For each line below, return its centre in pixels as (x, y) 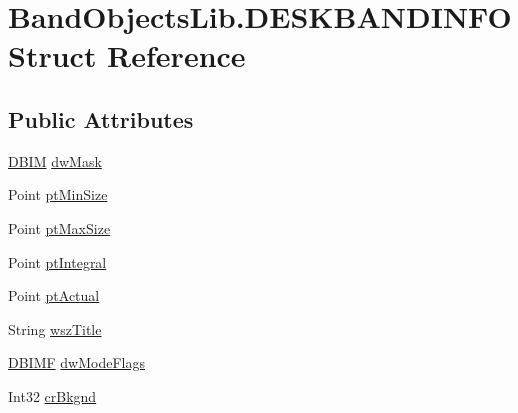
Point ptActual (54, 295)
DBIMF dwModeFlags (76, 362)
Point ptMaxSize (59, 227)
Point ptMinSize (58, 194)
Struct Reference (127, 55)
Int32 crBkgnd (52, 395)
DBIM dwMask (55, 160)
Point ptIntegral (57, 261)
